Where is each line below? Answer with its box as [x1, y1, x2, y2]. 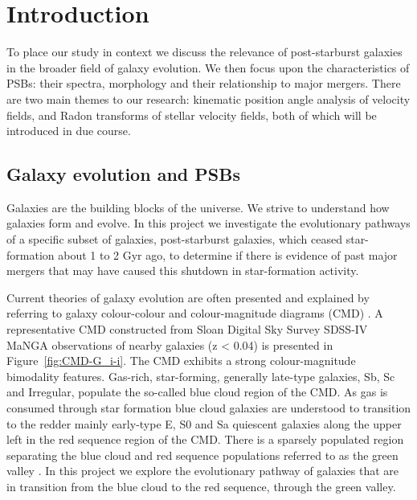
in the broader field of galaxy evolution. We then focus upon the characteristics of [6, 59, 410, 76]
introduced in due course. [6, 122, 131, 139]
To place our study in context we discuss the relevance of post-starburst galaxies [6, 43, 403, 60]
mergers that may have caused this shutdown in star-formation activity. [6, 262, 359, 279]
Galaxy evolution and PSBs [6, 162, 240, 186]
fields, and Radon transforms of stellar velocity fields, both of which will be [6, 106, 377, 123]
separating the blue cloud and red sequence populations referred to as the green [6, 446, 399, 463]
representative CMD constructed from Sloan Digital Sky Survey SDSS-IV [6, 321, 368, 338]
